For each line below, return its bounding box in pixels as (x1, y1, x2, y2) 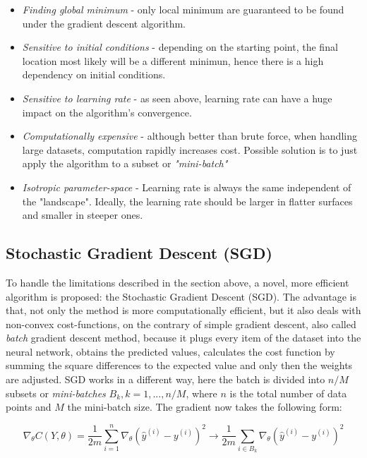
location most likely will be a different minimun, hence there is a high (22, 53, 324, 68)
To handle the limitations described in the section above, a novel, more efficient (6, 275, 349, 289)
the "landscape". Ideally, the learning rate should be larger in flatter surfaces (22, 193, 353, 208)
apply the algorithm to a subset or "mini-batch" (22, 156, 228, 171)
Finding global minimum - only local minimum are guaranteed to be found (22, 2, 344, 16)
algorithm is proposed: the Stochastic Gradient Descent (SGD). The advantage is (6, 289, 356, 303)
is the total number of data (229, 385, 347, 400)
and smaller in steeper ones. (22, 207, 143, 222)
